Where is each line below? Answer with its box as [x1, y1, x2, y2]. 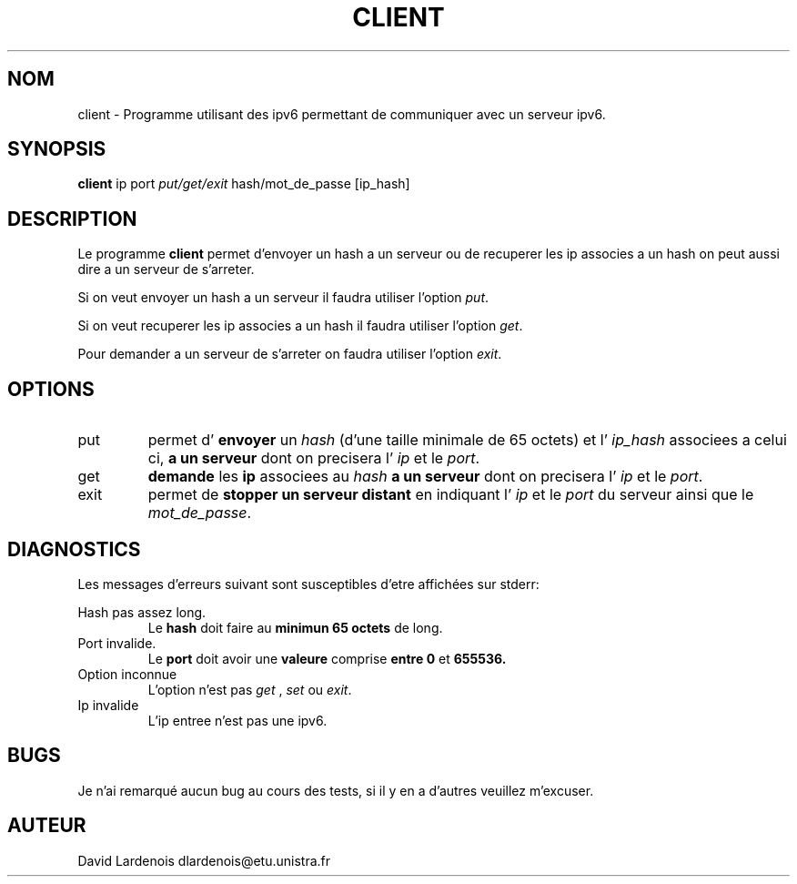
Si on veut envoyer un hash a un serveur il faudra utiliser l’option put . [77, 290, 489, 306]
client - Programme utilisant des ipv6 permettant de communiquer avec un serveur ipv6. [77, 106, 606, 122]
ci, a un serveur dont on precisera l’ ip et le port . [147, 449, 480, 468]
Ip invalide [77, 696, 139, 713]
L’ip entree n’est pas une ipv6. [147, 712, 328, 728]
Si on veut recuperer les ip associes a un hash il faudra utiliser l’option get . [77, 318, 523, 334]
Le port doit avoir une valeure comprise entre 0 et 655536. [147, 650, 507, 666]
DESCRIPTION [7, 207, 137, 230]
